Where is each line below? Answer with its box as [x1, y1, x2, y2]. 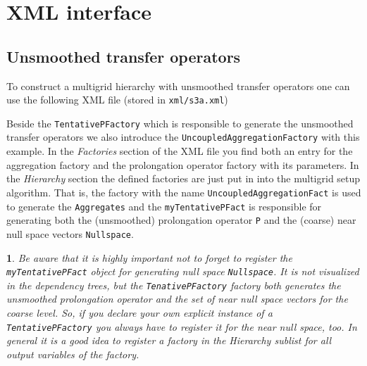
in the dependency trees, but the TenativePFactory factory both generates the [6, 277, 341, 292]
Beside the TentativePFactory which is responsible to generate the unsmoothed [6, 115, 354, 130]
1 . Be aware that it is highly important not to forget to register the [6, 250, 292, 265]
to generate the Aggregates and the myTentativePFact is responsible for [6, 198, 322, 213]
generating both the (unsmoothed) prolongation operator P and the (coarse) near [6, 213, 356, 227]
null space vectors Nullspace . [6, 226, 134, 241]
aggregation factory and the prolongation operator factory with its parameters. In [6, 157, 359, 172]
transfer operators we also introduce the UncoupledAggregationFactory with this [6, 130, 360, 144]
